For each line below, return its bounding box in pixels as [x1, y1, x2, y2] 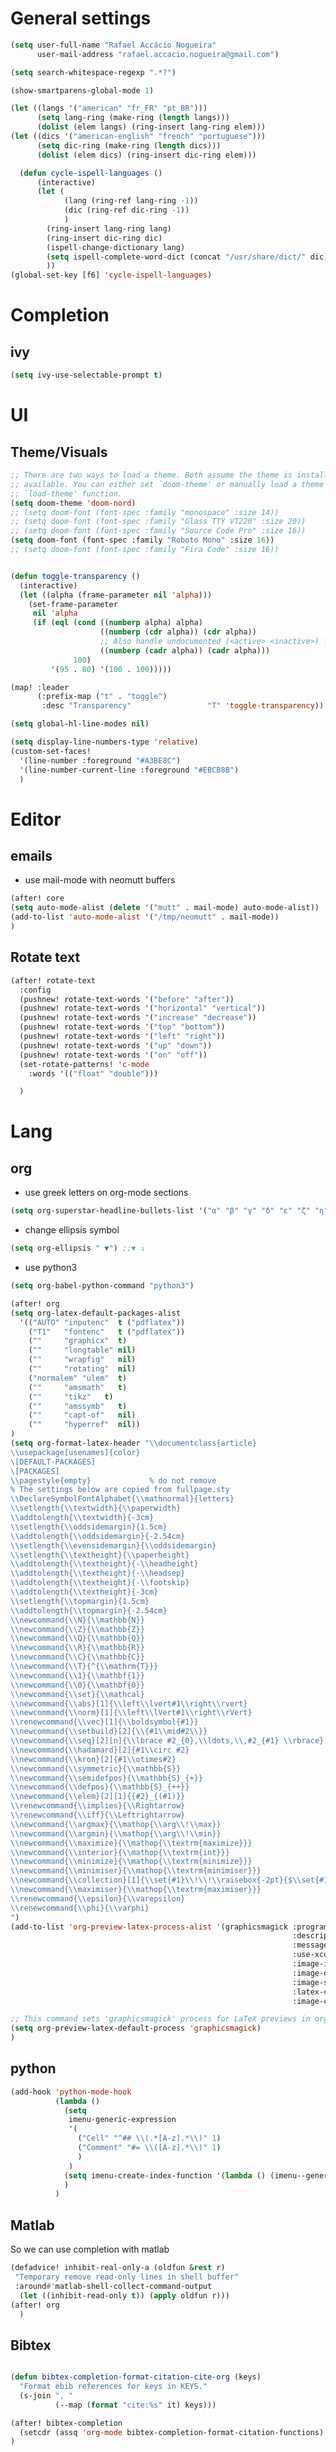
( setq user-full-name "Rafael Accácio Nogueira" [10, 40, 217, 50]
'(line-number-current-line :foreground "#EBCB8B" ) [19, 765, 240, 775]
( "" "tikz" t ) [28, 1392, 114, 1402]
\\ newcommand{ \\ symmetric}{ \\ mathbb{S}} [10, 1763, 182, 1774]
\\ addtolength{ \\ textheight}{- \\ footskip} [10, 1578, 190, 1588]
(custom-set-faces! [10, 746, 92, 756]
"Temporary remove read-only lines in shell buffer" [14, 2272, 240, 2282]
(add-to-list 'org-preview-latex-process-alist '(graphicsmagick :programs [10, 1922, 333, 1932]
